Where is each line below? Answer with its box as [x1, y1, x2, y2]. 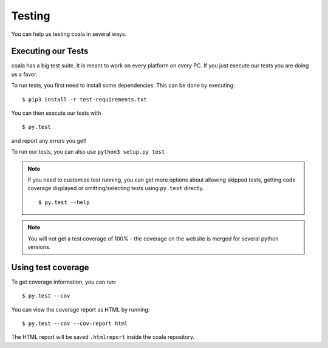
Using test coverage [11, 262, 89, 273]
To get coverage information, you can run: [11, 278, 117, 285]
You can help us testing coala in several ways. [11, 30, 127, 38]
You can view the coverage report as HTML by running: [11, 305, 150, 313]
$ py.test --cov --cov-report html [22, 320, 128, 327]
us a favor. [11, 70, 38, 78]
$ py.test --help [38, 199, 90, 206]
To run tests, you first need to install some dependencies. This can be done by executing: [11, 82, 235, 89]
